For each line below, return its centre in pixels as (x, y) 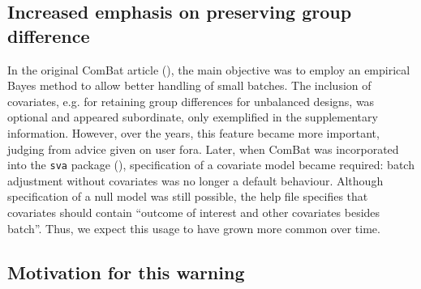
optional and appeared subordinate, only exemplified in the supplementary (193, 117)
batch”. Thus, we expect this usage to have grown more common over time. (194, 228)
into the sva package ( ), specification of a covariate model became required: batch (211, 165)
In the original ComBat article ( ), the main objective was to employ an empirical (209, 69)
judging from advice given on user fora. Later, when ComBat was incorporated (203, 149)
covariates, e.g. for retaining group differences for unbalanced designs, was (191, 101)
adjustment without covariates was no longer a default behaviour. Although (195, 180)
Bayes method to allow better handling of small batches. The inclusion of (189, 85)
